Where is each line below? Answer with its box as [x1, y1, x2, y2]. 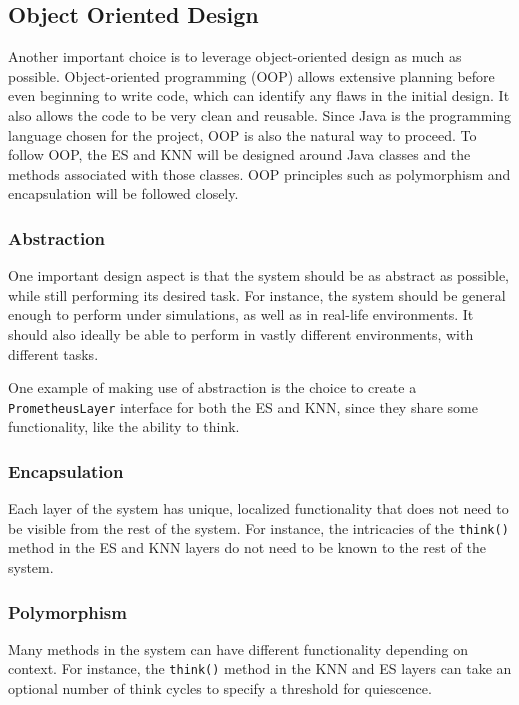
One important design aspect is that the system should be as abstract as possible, [8, 265, 510, 286]
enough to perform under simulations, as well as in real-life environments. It [8, 304, 474, 325]
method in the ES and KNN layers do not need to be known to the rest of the [8, 537, 486, 558]
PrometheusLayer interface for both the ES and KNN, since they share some [8, 396, 478, 417]
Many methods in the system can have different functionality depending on [8, 638, 468, 659]
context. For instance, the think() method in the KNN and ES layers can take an [8, 658, 512, 679]
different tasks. [8, 343, 99, 364]
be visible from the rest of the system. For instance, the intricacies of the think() [8, 517, 509, 538]
